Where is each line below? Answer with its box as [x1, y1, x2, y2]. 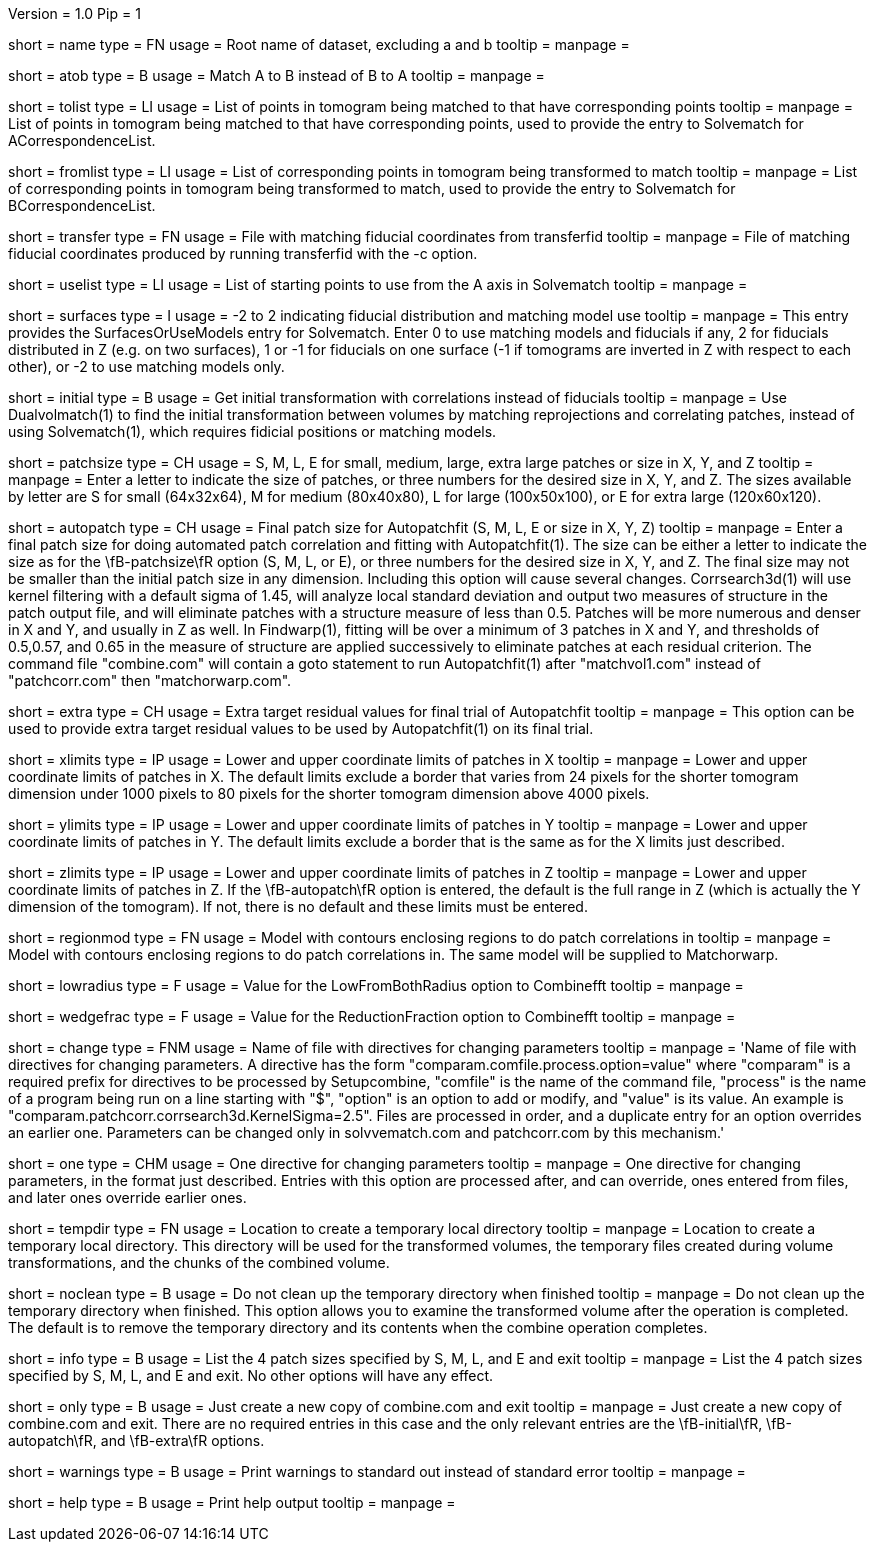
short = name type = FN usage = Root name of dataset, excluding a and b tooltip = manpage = [8, 36, 630, 53]
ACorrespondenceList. [8, 132, 156, 149]
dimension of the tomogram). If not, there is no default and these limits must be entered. [8, 898, 588, 915]
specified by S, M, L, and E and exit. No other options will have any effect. [8, 1367, 494, 1384]
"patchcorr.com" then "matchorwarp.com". [8, 672, 292, 689]
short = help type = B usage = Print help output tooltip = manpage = [8, 1494, 456, 1511]
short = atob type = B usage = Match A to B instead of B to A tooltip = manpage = [8, 67, 545, 84]
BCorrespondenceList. [8, 197, 156, 214]
